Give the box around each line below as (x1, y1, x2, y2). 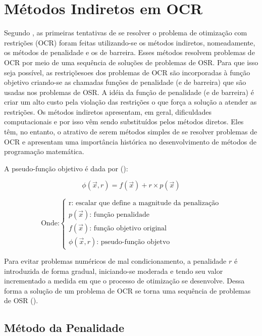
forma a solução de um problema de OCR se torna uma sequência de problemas (4, 285, 251, 296)
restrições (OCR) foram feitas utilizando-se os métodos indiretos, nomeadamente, (4, 37, 255, 47)
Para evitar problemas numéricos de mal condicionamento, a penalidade (4, 256, 227, 266)
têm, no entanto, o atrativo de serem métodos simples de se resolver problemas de (4, 126, 257, 137)
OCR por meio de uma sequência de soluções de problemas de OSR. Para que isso (4, 57, 258, 67)
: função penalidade (89, 211, 149, 218)
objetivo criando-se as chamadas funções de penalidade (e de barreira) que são (4, 77, 246, 87)
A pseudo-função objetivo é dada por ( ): (4, 163, 128, 173)
